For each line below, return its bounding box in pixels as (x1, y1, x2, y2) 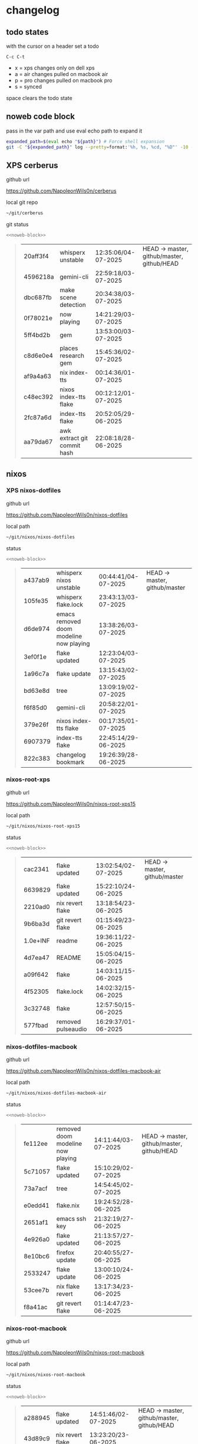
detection (60, 301, 87, 309)
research (60, 352, 84, 360)
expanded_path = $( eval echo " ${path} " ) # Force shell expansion (6, 138, 165, 144)
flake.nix (56, 1201, 80, 1210)
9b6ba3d (23, 920, 50, 928)
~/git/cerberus (6, 210, 44, 216)
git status (6, 221, 29, 228)
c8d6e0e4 (23, 352, 53, 360)
